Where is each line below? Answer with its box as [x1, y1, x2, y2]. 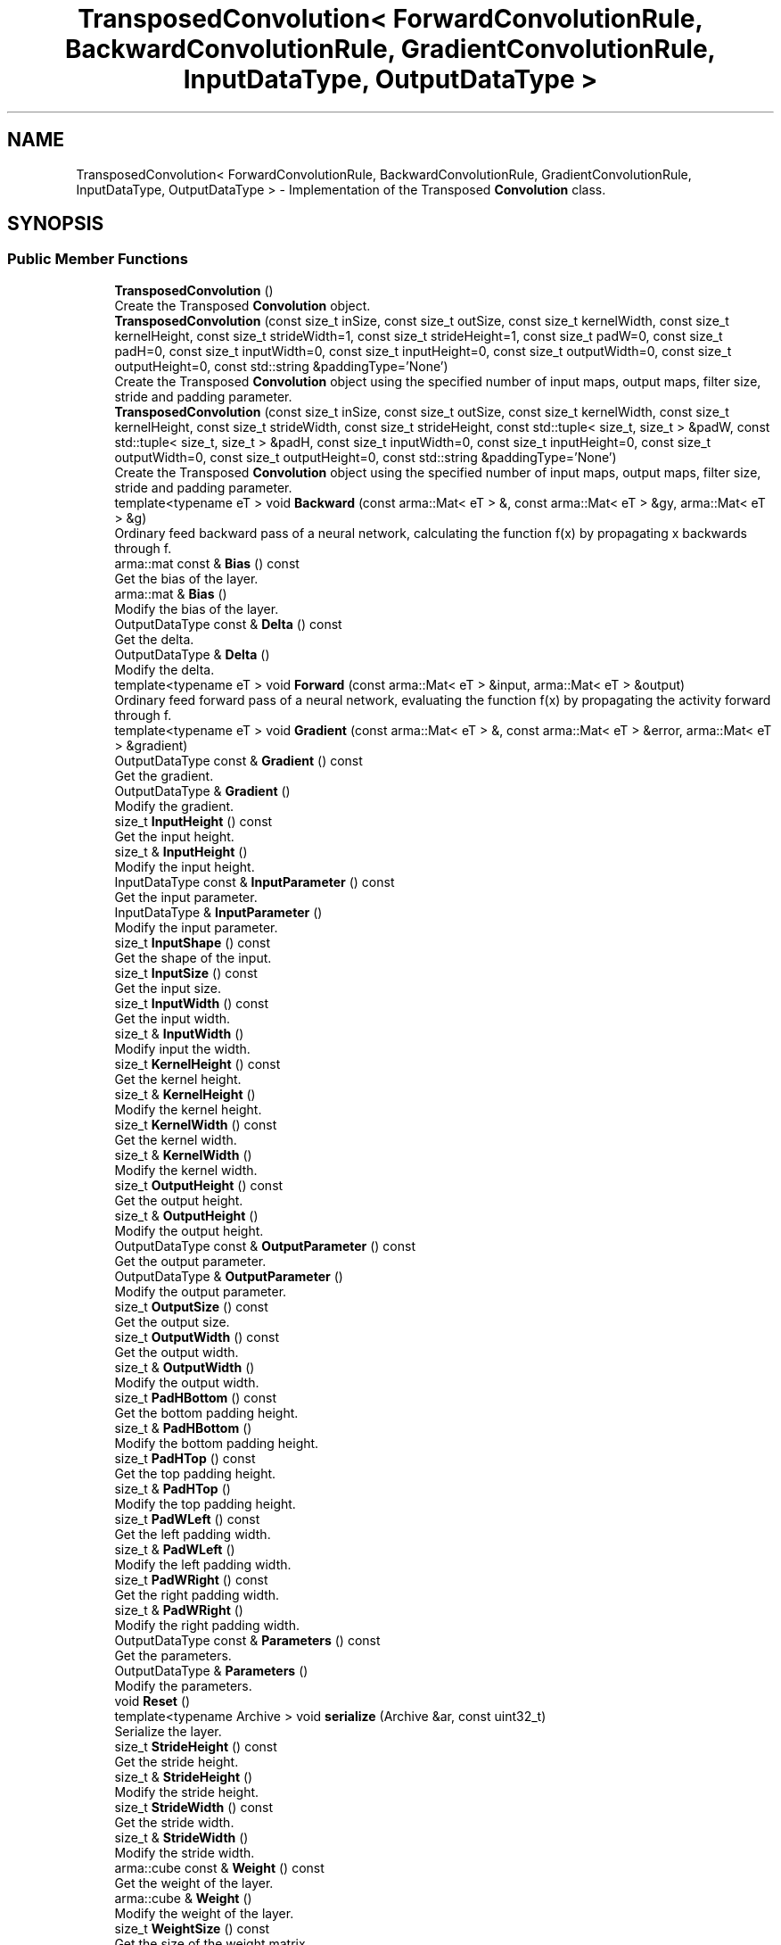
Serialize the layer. [114, 1723, 222, 1739]
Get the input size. [114, 980, 222, 996]
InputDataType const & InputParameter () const [114, 873, 395, 890]
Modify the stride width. [114, 1844, 255, 1860]
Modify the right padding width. [114, 1617, 300, 1633]
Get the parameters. [114, 1647, 232, 1663]
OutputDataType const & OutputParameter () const [114, 1237, 416, 1254]
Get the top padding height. [114, 1465, 276, 1481]
